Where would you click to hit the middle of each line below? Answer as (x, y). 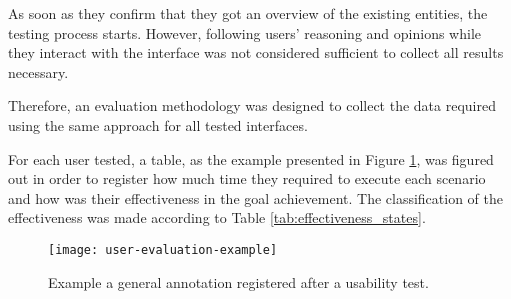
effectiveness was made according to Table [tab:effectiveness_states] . (217, 217)
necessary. (38, 71)
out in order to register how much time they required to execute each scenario (247, 178)
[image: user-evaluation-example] (163, 249)
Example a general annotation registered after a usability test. (238, 281)
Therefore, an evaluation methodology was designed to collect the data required (252, 105)
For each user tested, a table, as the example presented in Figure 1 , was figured (251, 158)
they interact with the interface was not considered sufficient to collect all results (256, 52)
